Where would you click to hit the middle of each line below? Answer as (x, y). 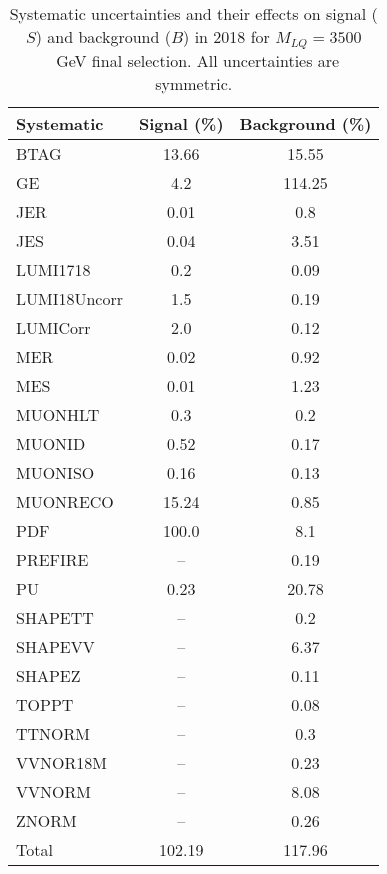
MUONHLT (58, 414)
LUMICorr (53, 327)
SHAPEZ (48, 675)
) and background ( (103, 36)
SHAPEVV (55, 646)
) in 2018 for (226, 36)
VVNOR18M (61, 762)
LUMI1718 (53, 269)
